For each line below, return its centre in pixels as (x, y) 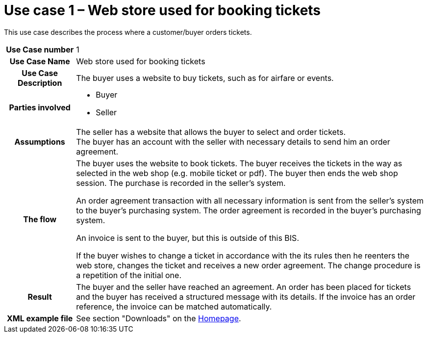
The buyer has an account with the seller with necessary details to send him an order (233, 142)
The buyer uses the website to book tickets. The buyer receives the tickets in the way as (239, 163)
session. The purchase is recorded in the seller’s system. (181, 183)
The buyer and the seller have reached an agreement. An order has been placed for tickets (244, 287)
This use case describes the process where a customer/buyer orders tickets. (128, 32)
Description (40, 83)
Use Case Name (40, 61)
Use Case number (40, 49)
